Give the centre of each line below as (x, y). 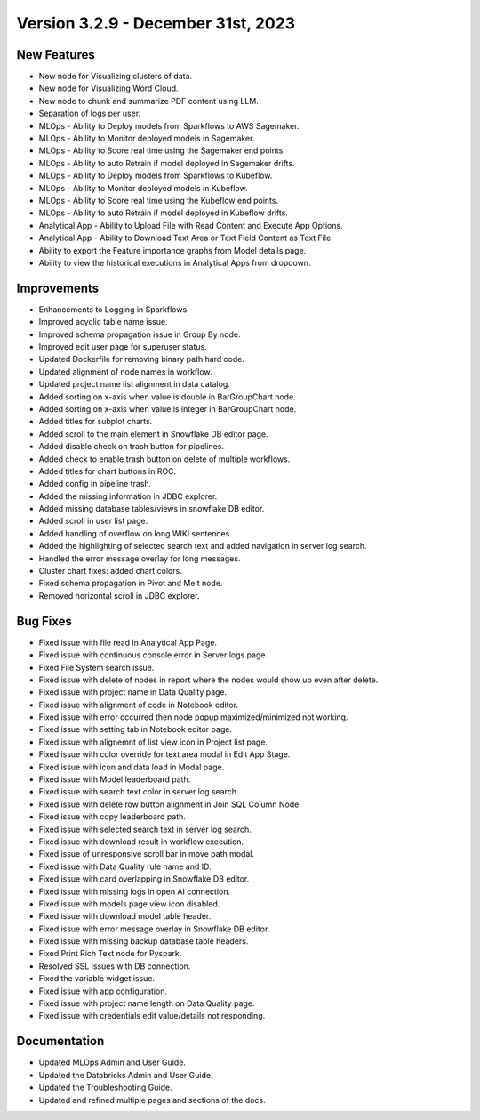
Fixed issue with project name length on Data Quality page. (147, 1003)
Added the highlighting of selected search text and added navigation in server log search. (203, 546)
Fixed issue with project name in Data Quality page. (133, 692)
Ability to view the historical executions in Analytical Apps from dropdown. (175, 262)
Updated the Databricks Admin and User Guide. (126, 1075)
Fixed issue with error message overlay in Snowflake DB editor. (154, 929)
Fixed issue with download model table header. (125, 916)
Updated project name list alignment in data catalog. (134, 384)
